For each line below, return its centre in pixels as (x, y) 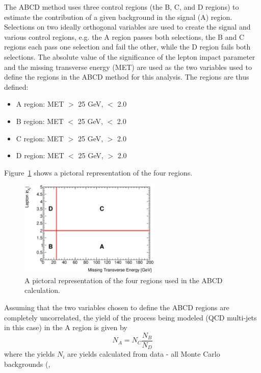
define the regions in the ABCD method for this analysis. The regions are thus (127, 77)
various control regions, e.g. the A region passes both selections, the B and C (124, 36)
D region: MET (40, 155)
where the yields (30, 354)
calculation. (43, 290)
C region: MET (40, 138)
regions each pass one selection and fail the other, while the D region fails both (127, 47)
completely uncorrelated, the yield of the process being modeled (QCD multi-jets (130, 317)
